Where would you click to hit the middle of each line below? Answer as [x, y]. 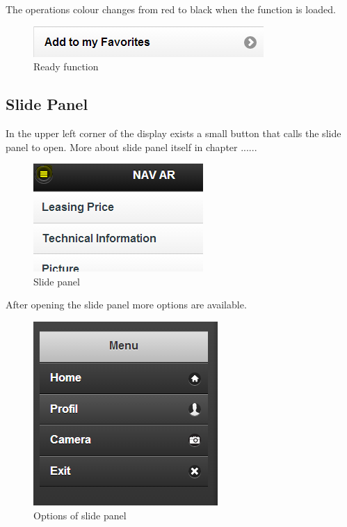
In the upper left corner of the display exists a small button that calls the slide [173, 133]
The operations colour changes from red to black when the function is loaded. [171, 9]
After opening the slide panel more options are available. [126, 305]
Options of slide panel [80, 515]
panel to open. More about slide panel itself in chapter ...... [131, 147]
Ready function [66, 66]
